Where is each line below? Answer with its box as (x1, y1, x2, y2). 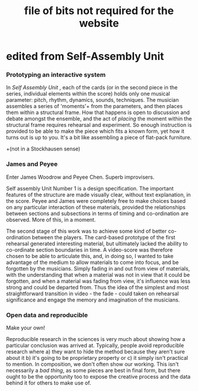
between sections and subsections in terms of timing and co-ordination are (6, 210, 189, 217)
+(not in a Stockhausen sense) (6, 145, 81, 152)
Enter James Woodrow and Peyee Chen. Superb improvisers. (6, 173, 155, 181)
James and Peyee (6, 160, 58, 168)
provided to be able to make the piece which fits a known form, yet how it (6, 128, 184, 135)
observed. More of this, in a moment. (6, 216, 96, 223)
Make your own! (6, 325, 45, 332)
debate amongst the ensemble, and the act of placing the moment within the (6, 115, 192, 122)
